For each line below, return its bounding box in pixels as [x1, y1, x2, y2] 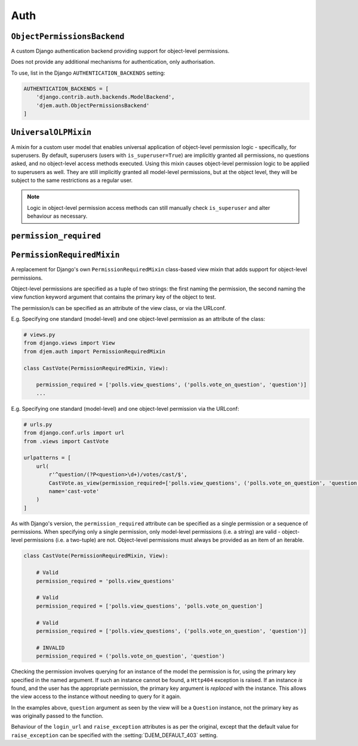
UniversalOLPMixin [11, 128, 92, 137]
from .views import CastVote [23, 438, 109, 444]
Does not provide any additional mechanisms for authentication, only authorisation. [11, 58, 215, 66]
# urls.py [23, 421, 53, 428]
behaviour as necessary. [27, 212, 88, 220]
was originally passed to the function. [11, 713, 104, 720]
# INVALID [36, 644, 65, 651]
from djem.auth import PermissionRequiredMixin [23, 348, 165, 355]
